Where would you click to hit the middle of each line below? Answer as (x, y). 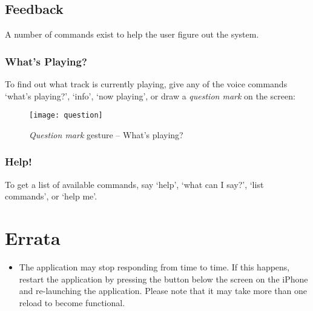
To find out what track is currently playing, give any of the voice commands (146, 84)
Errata (33, 238)
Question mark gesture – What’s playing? (106, 134)
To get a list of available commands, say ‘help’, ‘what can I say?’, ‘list (134, 184)
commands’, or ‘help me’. (51, 196)
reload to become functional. (72, 302)
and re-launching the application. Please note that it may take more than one (163, 291)
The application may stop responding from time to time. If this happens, (154, 266)
